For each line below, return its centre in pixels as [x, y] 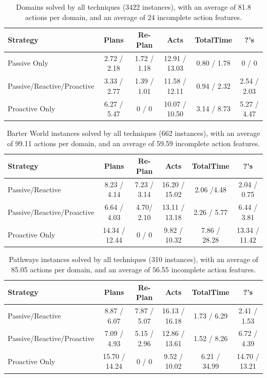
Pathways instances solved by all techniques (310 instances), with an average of [133, 259]
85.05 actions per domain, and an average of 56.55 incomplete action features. [133, 269]
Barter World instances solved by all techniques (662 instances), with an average [133, 133]
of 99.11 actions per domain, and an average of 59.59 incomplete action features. [133, 143]
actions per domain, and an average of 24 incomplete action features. [133, 17]
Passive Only [28, 63]
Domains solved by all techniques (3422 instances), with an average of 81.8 [133, 7]
